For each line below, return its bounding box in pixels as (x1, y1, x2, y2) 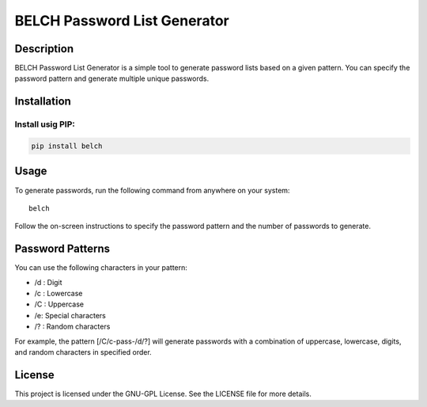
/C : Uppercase (34, 299, 85, 309)
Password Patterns (14, 242, 111, 256)
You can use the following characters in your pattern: (14, 263, 187, 272)
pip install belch (31, 142, 103, 150)
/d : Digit (34, 277, 62, 287)
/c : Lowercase (34, 288, 83, 298)
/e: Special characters (34, 310, 107, 320)
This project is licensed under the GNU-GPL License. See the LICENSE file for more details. (14, 389, 312, 398)
